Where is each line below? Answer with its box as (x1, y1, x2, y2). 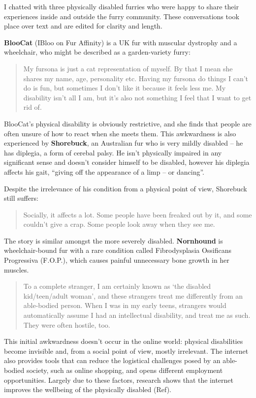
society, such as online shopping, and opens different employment (26, 365, 223, 375)
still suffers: (4, 193, 38, 203)
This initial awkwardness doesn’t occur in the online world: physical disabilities (4, 336, 243, 346)
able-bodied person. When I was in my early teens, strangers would (23, 300, 226, 310)
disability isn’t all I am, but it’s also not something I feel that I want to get (23, 92, 252, 102)
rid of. (23, 102, 42, 112)
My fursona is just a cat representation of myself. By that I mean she (23, 63, 233, 73)
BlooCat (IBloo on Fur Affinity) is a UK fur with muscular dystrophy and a (4, 37, 237, 47)
